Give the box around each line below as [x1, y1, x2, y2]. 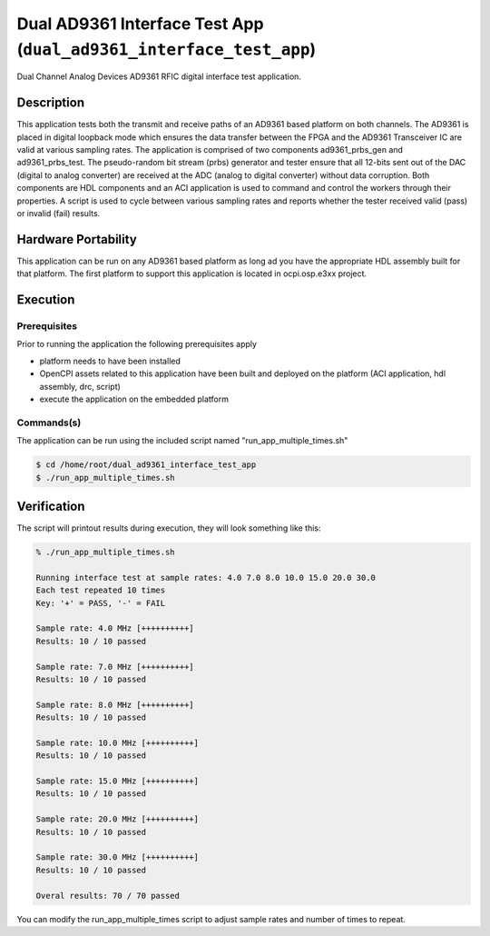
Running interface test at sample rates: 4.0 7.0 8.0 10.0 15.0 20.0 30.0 [35, 573, 377, 583]
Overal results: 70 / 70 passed [35, 891, 181, 901]
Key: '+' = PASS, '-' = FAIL [35, 598, 166, 608]
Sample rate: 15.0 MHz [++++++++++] [35, 776, 200, 786]
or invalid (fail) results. [16, 207, 101, 218]
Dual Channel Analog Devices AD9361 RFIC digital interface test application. [16, 71, 301, 82]
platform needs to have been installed [39, 355, 181, 366]
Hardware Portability [16, 232, 138, 247]
